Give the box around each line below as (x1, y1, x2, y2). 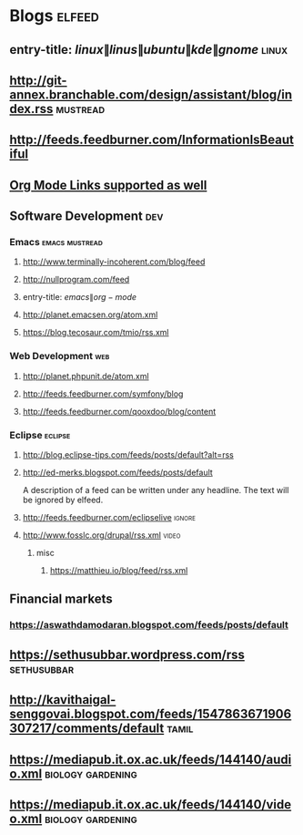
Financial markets (9, 592, 114, 607)
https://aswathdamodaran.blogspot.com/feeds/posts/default (9, 619, 289, 632)
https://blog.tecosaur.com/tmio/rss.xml (22, 327, 170, 338)
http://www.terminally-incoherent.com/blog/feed (22, 256, 206, 267)
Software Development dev (9, 209, 164, 224)
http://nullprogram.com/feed (22, 274, 130, 285)
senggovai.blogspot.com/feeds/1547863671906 (9, 706, 292, 722)
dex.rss (9, 101, 54, 117)
